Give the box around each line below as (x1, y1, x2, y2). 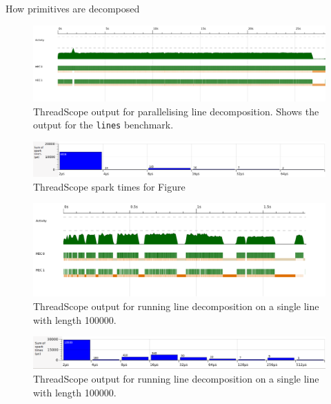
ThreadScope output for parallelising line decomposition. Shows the (33, 104, 319, 118)
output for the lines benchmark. (33, 117, 174, 132)
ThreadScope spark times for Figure (33, 179, 185, 193)
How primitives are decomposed (6, 1, 140, 15)
